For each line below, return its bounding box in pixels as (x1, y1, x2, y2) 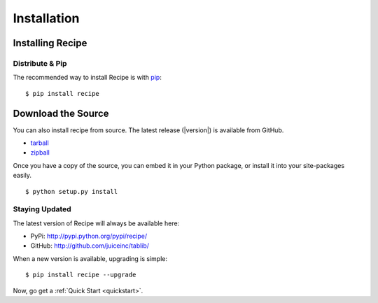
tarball (30, 139, 49, 147)
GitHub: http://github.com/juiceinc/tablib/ (30, 241, 150, 250)
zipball (30, 148, 50, 157)
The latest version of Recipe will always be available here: (13, 219, 180, 227)
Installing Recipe (13, 37, 87, 49)
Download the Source (13, 107, 109, 119)
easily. (13, 171, 31, 180)
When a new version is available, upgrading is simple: (13, 254, 168, 262)
